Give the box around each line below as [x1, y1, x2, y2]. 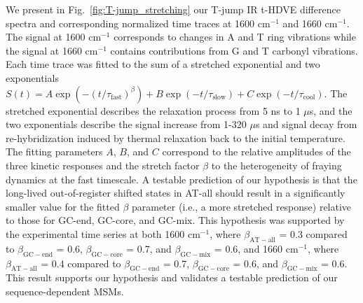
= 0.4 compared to [41, 255, 121, 270]
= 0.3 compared [279, 226, 348, 241]
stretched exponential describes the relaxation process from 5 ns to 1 [6, 103, 301, 118]
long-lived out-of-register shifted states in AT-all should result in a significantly [6, 185, 345, 200]
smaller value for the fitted [6, 199, 120, 213]
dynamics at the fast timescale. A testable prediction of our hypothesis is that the [6, 171, 357, 186]
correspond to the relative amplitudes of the [162, 144, 351, 159]
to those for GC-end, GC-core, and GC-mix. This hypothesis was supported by [6, 213, 345, 227]
